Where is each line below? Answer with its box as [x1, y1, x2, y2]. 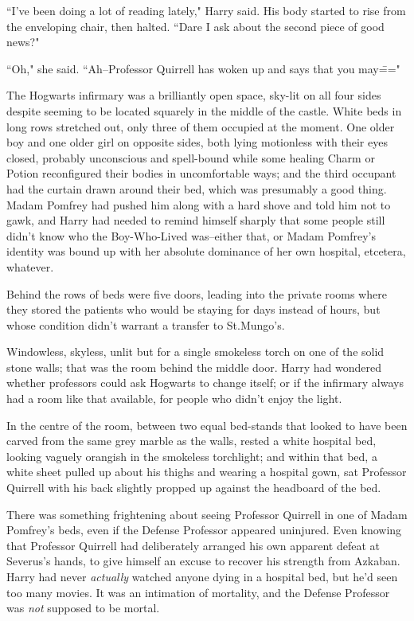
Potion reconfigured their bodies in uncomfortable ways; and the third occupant [6, 165, 396, 182]
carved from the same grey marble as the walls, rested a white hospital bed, [6, 432, 377, 449]
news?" [6, 33, 40, 50]
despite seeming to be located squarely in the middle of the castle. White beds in [6, 102, 402, 119]
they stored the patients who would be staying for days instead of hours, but [6, 301, 381, 318]
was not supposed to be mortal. [6, 600, 160, 616]
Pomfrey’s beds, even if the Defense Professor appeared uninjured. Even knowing [6, 521, 402, 538]
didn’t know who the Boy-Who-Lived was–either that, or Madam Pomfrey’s [6, 227, 377, 244]
